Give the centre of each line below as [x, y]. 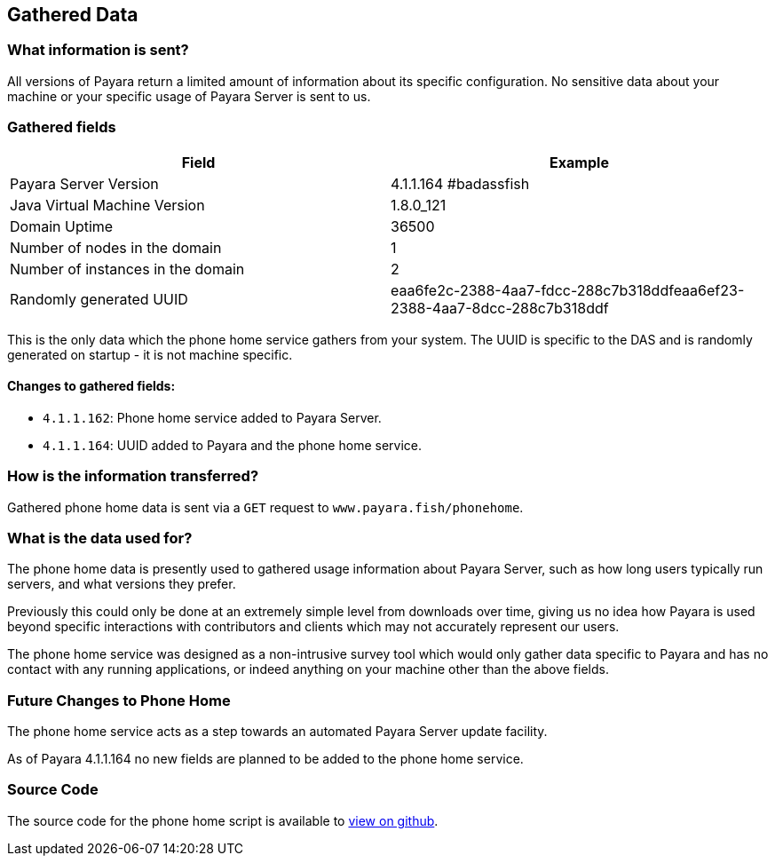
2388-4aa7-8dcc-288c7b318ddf [500, 308]
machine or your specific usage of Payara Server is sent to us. [189, 96]
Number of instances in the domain [127, 269]
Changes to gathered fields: [91, 386]
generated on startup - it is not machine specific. [150, 354]
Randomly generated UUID [99, 299]
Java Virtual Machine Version [107, 205]
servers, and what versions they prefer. [122, 584]
